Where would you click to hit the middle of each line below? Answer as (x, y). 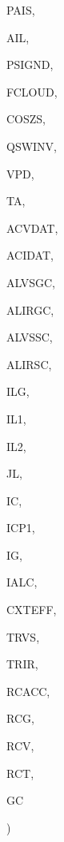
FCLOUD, (32, 91)
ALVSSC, (30, 337)
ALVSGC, (31, 282)
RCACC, (28, 691)
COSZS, (26, 119)
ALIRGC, (30, 309)
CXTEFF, (32, 610)
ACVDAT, (32, 228)
